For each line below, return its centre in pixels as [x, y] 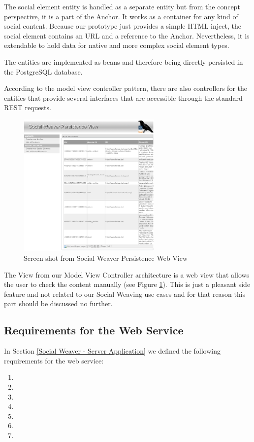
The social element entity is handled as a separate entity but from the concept [122, 6]
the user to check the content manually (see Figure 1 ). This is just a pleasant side [127, 284]
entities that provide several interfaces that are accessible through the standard [123, 98]
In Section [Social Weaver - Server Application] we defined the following [112, 351]
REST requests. [28, 107]
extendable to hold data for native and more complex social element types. [117, 45]
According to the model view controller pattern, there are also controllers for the [126, 88]
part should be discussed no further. [58, 303]
